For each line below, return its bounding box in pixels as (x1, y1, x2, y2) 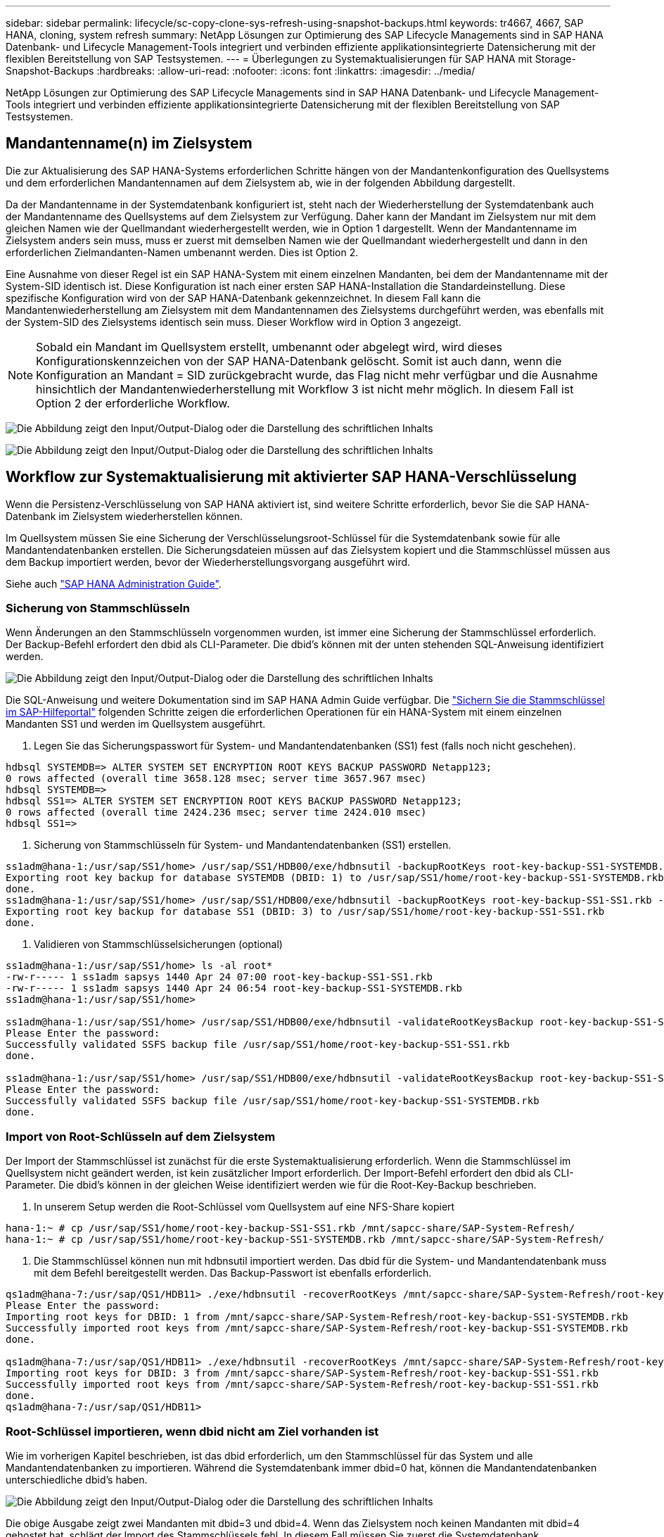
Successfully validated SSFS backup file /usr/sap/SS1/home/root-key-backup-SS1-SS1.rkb (6, 1039, 510, 1051)
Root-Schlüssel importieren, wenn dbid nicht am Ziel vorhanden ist (6, 1424, 379, 1438)
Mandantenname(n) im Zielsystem (6, 134, 253, 153)
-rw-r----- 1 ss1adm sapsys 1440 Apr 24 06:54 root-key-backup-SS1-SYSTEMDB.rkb (6, 982, 463, 994)
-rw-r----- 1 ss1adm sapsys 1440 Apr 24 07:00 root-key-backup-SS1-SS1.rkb (6, 971, 433, 983)
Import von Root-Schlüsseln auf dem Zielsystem (6, 1129, 276, 1144)
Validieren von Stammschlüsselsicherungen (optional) (34, 938, 283, 951)
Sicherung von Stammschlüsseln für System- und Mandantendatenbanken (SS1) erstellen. (34, 839, 452, 852)
